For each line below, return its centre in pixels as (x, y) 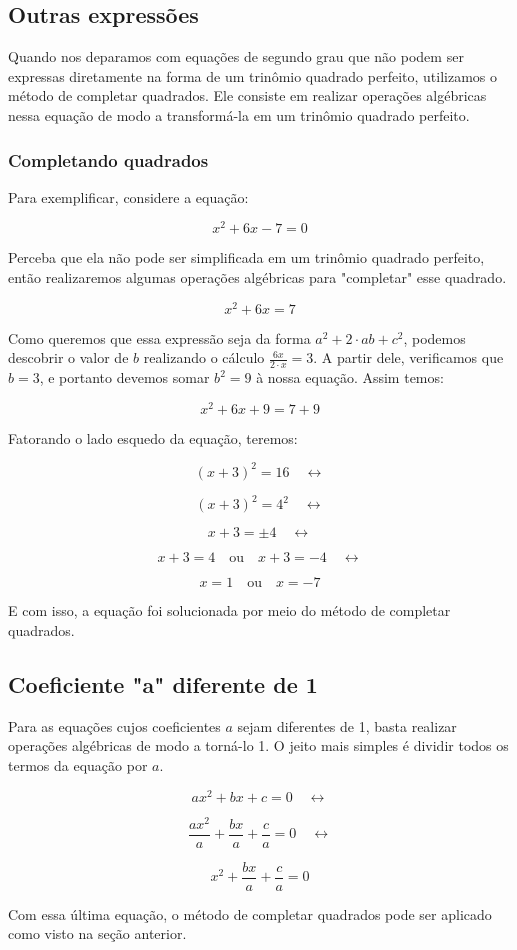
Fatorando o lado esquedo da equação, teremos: (153, 437)
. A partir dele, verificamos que (408, 357)
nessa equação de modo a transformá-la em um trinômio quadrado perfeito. (239, 114)
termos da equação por (78, 765)
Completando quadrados (108, 159)
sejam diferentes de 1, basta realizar (347, 725)
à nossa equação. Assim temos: (350, 377)
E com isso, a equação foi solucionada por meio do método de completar (229, 610)
